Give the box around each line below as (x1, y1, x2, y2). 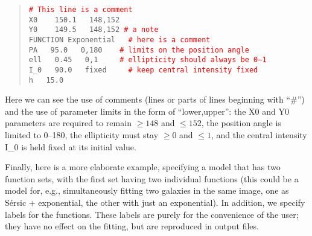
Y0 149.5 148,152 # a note (28, 25, 159, 34)
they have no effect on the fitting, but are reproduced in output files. (5, 220, 259, 232)
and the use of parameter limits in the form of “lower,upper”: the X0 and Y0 (5, 104, 289, 117)
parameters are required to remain (5, 116, 132, 129)
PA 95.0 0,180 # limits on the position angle (28, 45, 249, 54)
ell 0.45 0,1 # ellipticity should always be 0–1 (28, 56, 267, 65)
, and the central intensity (211, 129, 307, 141)
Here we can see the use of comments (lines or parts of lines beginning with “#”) (5, 93, 305, 106)
